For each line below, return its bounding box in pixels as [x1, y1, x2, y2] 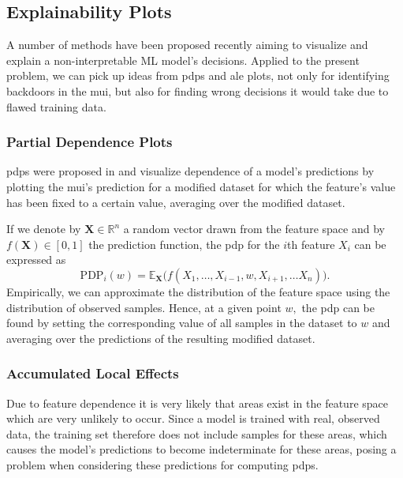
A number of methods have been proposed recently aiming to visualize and [6, 36, 368, 53]
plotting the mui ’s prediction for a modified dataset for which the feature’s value [6, 178, 396, 194]
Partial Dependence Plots [6, 132, 173, 152]
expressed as [6, 251, 66, 268]
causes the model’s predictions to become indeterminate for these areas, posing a [6, 441, 397, 457]
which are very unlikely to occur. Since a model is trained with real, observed [6, 410, 380, 427]
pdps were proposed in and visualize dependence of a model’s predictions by [6, 163, 375, 179]
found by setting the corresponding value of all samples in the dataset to [6, 314, 357, 331]
